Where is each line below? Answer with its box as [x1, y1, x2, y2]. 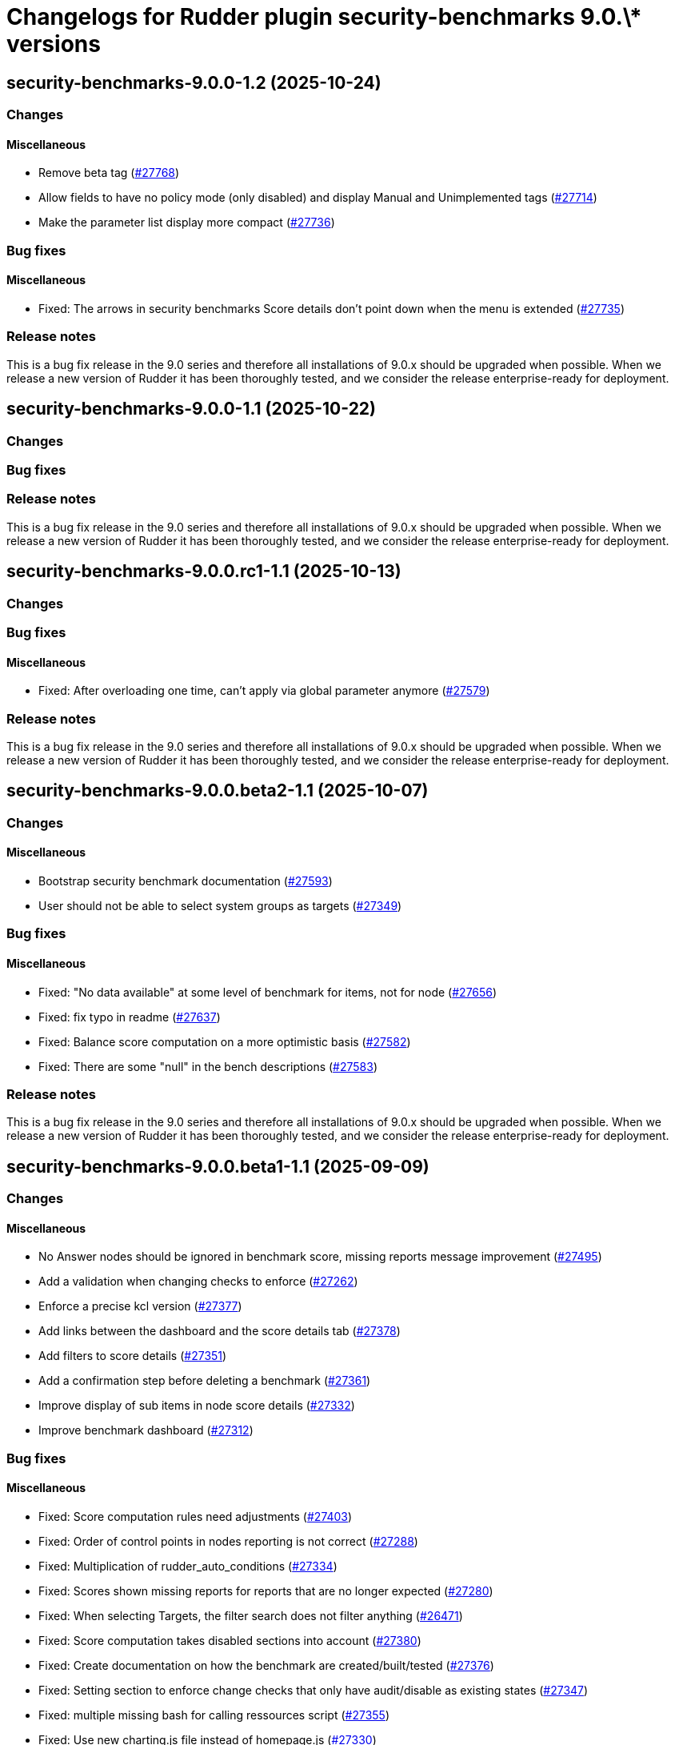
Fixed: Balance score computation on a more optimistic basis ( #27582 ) [38, 1034, 411, 1049]
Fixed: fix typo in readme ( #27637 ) [38, 1009, 221, 1024]
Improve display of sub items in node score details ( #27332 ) [38, 1398, 355, 1413]
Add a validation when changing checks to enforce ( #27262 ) [38, 1274, 358, 1289]
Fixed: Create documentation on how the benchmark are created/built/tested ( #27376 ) [38, 1658, 494, 1672]
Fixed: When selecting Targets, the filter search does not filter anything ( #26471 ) [38, 1608, 463, 1623]
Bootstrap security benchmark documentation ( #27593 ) [38, 873, 333, 888]
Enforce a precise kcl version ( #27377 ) [38, 1299, 242, 1314]
